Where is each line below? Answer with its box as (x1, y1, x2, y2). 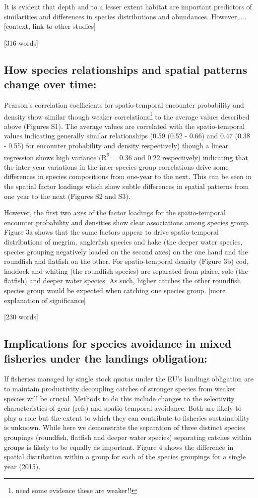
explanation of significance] (4, 295, 86, 305)
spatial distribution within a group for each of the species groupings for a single (4, 451, 246, 462)
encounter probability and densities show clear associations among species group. (4, 217, 250, 227)
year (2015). (4, 461, 41, 471)
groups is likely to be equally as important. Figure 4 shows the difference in (4, 441, 234, 452)
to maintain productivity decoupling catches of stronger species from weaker (4, 383, 236, 393)
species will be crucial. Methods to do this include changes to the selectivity (4, 393, 235, 403)
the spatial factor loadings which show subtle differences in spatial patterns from (4, 181, 249, 191)
